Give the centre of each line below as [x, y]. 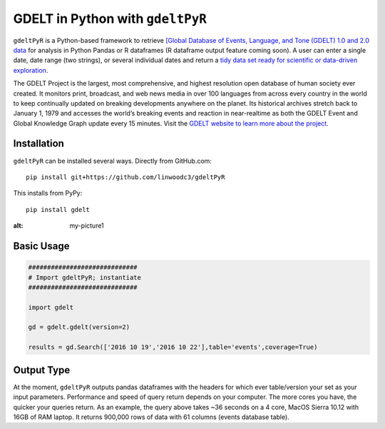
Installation [38, 144]
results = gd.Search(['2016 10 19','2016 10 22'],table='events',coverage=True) [173, 347]
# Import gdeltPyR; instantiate [85, 277]
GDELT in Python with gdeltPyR [110, 19]
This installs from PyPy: [48, 193]
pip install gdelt [58, 210]
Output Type [42, 370]
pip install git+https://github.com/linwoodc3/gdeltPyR [125, 177]
